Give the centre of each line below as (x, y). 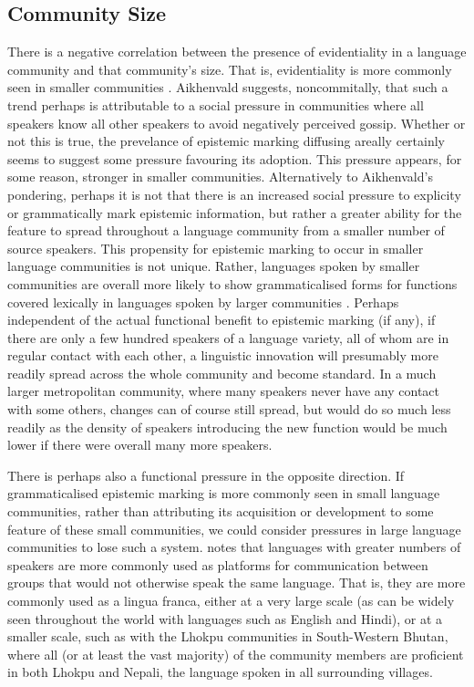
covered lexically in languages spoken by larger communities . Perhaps (203, 302)
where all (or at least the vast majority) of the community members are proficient (236, 654)
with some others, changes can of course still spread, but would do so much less (229, 409)
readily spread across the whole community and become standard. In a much (222, 373)
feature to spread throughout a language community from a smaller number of (226, 230)
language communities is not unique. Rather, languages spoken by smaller (214, 266)
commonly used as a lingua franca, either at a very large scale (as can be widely (231, 601)
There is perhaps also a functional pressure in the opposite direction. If (206, 475)
